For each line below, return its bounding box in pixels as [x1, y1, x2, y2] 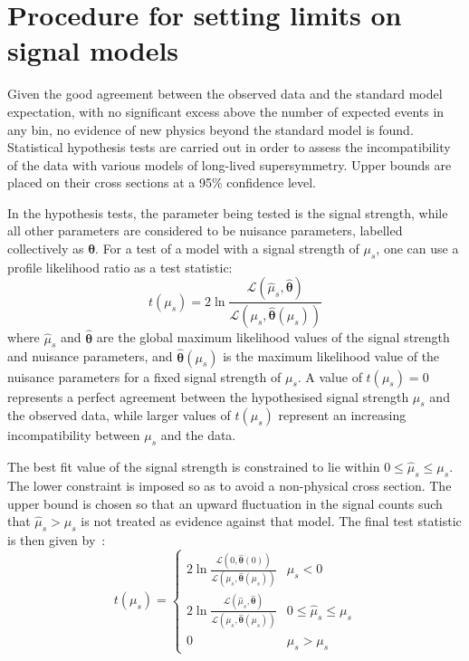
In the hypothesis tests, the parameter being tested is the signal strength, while [7, 203, 448, 222]
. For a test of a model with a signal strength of [95, 239, 359, 258]
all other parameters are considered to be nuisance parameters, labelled [7, 221, 403, 240]
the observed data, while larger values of [7, 406, 231, 425]
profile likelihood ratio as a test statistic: [7, 257, 233, 276]
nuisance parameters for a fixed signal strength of [7, 367, 282, 386]
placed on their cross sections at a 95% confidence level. [7, 173, 316, 192]
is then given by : [7, 530, 106, 549]
